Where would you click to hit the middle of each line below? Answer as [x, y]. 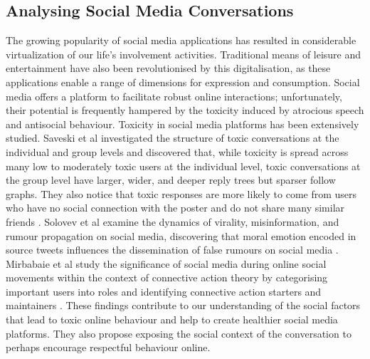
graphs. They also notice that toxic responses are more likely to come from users [181, 193]
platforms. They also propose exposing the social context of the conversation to [179, 333]
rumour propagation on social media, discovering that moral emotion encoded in [181, 235]
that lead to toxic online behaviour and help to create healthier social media [172, 319]
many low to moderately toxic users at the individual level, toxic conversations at [183, 166]
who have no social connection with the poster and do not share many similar [175, 208]
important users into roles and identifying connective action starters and [164, 291]
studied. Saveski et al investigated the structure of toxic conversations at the [173, 138]
